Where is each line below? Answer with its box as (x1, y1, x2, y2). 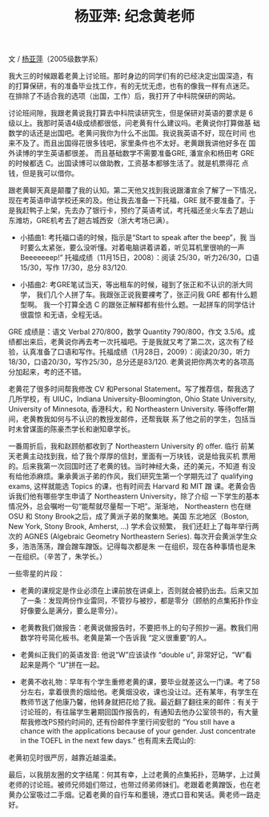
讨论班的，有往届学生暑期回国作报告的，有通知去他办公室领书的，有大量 (19, 707, 259, 717)
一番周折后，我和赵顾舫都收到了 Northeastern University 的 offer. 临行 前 (8, 441, 248, 451)
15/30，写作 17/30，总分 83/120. (19, 262, 128, 273)
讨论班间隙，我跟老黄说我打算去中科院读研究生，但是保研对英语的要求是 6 (8, 108, 254, 118)
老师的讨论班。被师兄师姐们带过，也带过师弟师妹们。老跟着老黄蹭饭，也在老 (8, 780, 261, 790)
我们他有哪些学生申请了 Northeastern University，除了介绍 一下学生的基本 (14, 491, 260, 502)
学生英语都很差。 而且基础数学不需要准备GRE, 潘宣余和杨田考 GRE (35, 148, 255, 158)
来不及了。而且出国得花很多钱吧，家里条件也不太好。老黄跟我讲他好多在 (8, 138, 247, 148)
